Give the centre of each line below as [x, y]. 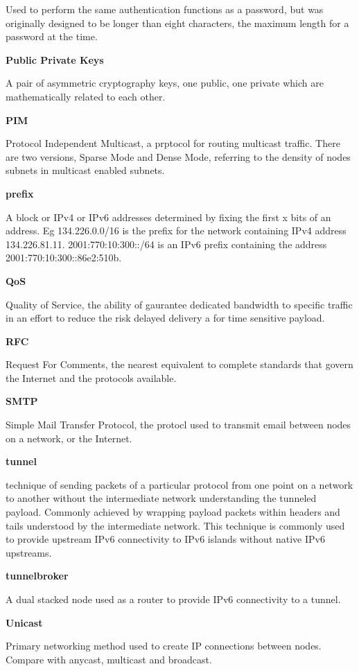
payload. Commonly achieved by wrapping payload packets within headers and [173, 512]
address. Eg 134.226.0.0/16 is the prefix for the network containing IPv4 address [176, 230]
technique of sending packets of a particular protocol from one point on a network [179, 484]
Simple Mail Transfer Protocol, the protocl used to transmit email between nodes [178, 425]
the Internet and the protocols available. [91, 377]
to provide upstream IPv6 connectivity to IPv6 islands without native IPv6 [165, 539]
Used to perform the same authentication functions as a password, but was [165, 9]
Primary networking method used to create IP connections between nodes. [164, 646]
